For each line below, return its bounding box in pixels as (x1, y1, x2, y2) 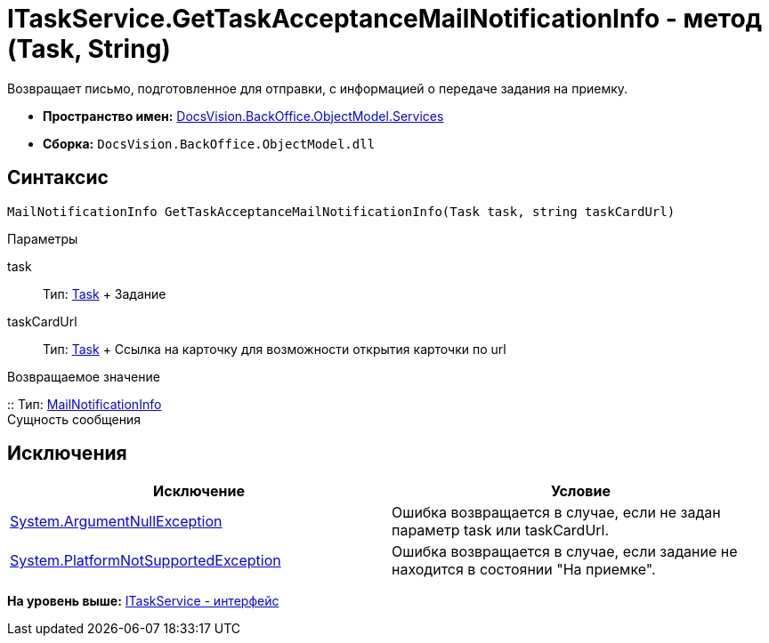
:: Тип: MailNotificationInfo (7, 396, 162, 412)
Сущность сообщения (7, 411, 141, 427)
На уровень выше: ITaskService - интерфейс (7, 593, 279, 609)
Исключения (7, 442, 127, 465)
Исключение (153, 482, 245, 501)
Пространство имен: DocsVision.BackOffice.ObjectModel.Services (43, 108, 444, 124)
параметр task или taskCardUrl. (392, 521, 610, 540)
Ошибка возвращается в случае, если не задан (392, 503, 721, 522)
